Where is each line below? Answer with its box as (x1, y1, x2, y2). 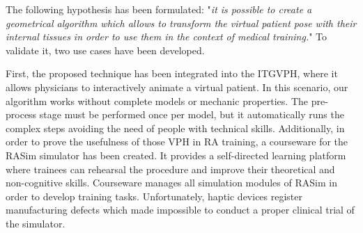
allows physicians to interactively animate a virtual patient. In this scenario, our (6, 79, 348, 94)
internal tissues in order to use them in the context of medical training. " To (6, 29, 327, 44)
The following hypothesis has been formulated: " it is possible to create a (6, 2, 312, 16)
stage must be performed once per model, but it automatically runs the (39, 107, 344, 122)
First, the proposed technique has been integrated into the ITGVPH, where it (6, 66, 338, 81)
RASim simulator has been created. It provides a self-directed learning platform (6, 147, 346, 162)
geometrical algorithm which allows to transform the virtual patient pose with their (6, 15, 357, 30)
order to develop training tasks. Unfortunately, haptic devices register (6, 188, 303, 203)
